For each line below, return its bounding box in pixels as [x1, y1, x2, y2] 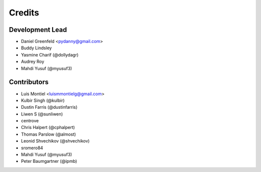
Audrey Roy [21, 58, 44, 65]
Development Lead [9, 26, 67, 34]
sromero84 [21, 145, 43, 151]
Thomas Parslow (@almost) [21, 131, 76, 137]
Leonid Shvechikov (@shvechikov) [21, 138, 90, 144]
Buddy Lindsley [21, 45, 52, 51]
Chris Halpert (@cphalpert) [21, 125, 75, 130]
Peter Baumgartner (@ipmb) [21, 158, 77, 164]
